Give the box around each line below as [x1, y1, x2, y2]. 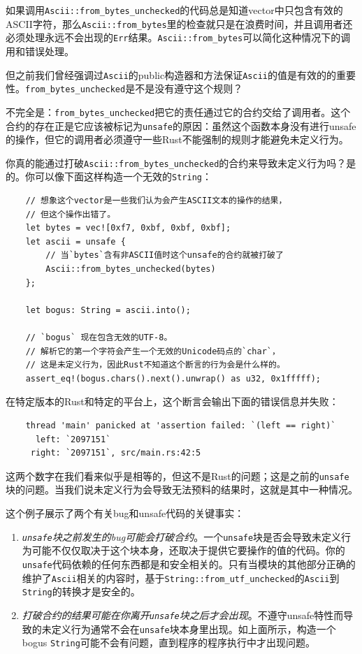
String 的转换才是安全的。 [22, 584, 140, 599]
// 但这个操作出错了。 [25, 209, 116, 219]
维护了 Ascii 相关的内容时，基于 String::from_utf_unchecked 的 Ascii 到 [22, 570, 340, 585]
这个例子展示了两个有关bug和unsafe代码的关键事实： [6, 506, 245, 521]
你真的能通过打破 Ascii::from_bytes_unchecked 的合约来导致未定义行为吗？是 [6, 155, 356, 170]
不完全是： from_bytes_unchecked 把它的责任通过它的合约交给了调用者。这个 [6, 104, 351, 119]
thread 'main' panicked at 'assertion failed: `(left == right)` [25, 421, 336, 430]
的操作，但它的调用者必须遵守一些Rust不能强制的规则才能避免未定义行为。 [6, 132, 349, 147]
